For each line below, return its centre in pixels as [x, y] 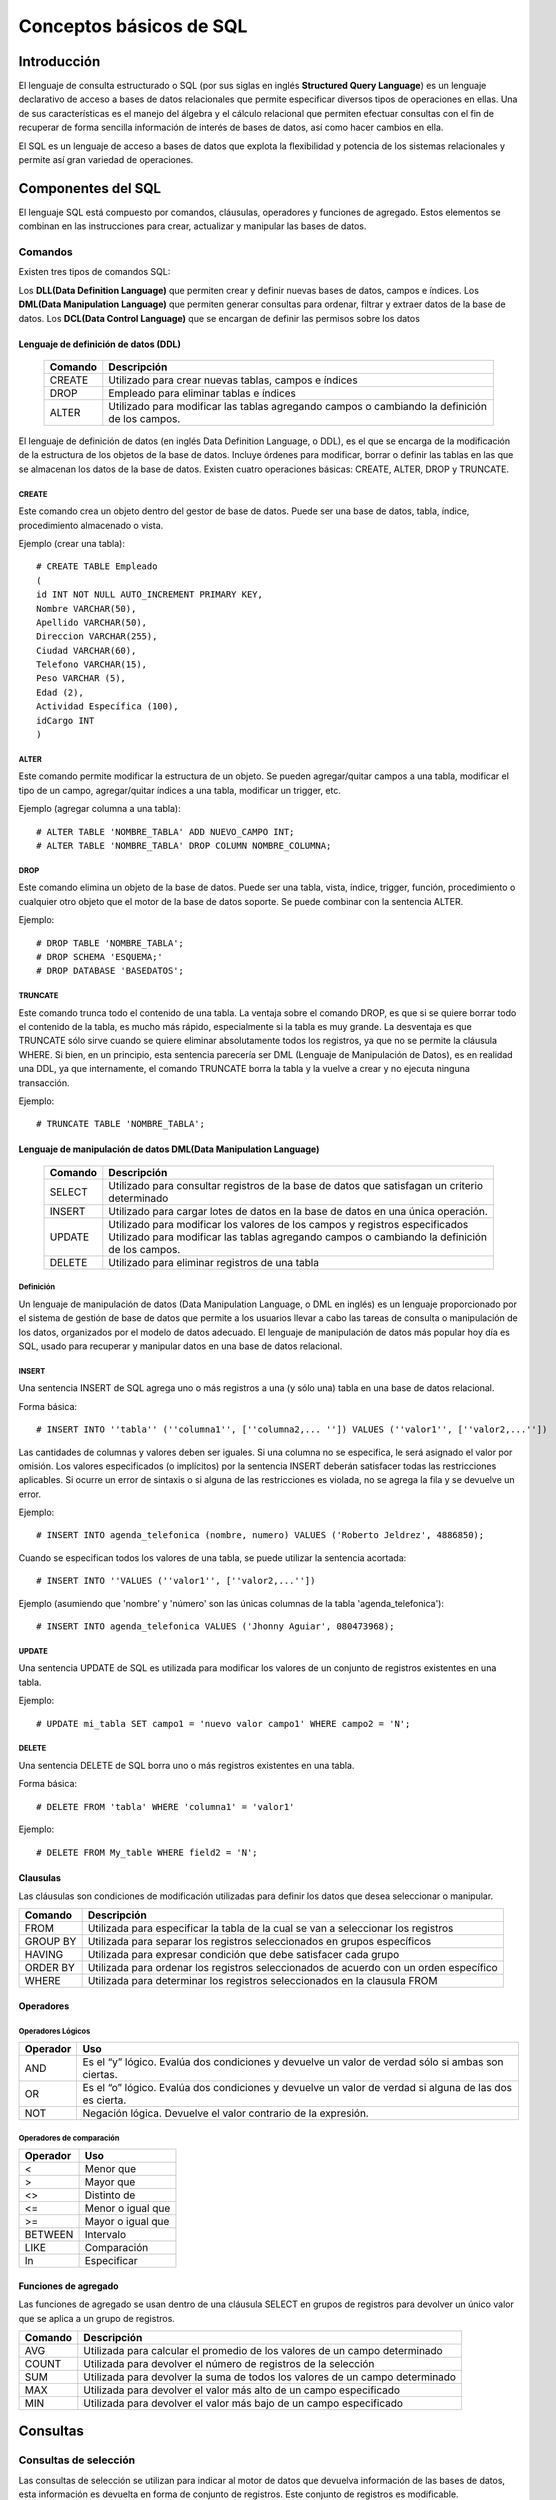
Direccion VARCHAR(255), [97, 636]
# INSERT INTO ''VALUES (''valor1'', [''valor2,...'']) [176, 1581]
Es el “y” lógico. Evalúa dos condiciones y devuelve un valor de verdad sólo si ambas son [293, 2062]
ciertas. [100, 2075]
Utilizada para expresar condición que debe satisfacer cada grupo [243, 1955]
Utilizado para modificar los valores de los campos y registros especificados [288, 1224]
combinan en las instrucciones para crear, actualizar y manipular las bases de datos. [192, 226]
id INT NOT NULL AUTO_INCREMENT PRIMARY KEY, [150, 594]
